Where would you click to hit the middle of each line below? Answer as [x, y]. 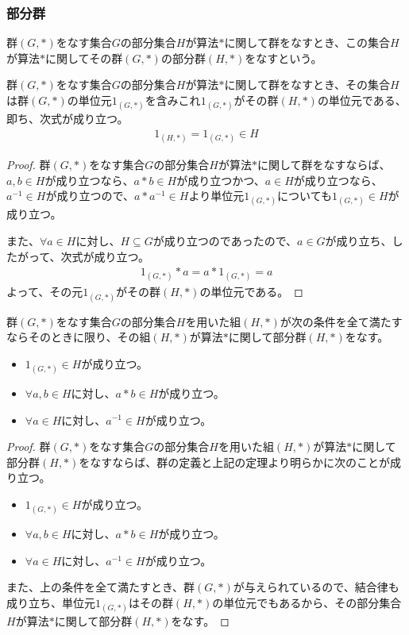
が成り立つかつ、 [221, 180]
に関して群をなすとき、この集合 [307, 42]
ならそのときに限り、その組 [79, 337]
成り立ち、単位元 [51, 602]
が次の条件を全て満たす [341, 321]
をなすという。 [284, 58]
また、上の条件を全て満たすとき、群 [101, 587]
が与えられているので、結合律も [316, 587]
